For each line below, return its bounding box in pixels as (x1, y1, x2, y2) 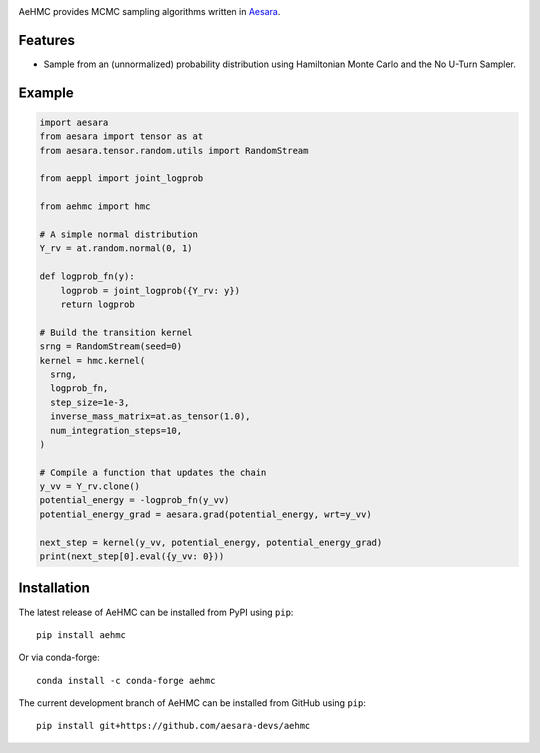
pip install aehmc (36, 629, 127, 640)
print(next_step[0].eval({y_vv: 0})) (39, 551, 225, 562)
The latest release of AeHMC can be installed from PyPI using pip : (18, 606, 294, 618)
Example (18, 84, 74, 101)
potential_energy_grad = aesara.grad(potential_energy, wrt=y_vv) (39, 508, 372, 520)
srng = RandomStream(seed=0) (39, 341, 183, 352)
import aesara (39, 116, 109, 128)
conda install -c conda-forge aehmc (36, 675, 216, 686)
